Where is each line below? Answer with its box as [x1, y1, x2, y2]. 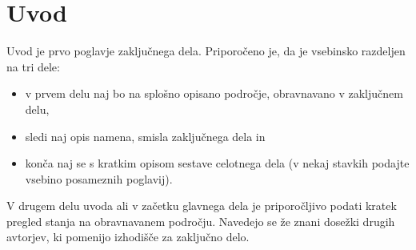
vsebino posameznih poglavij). [25, 170, 173, 187]
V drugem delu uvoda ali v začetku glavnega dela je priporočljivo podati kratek [6, 197, 397, 214]
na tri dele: [6, 58, 60, 75]
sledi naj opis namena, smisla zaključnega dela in [25, 127, 266, 144]
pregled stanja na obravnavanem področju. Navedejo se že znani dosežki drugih [6, 212, 395, 229]
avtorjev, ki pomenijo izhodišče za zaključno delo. [6, 228, 250, 245]
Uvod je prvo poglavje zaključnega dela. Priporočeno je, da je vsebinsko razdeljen [6, 42, 406, 59]
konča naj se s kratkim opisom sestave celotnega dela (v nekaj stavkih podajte [25, 155, 410, 171]
